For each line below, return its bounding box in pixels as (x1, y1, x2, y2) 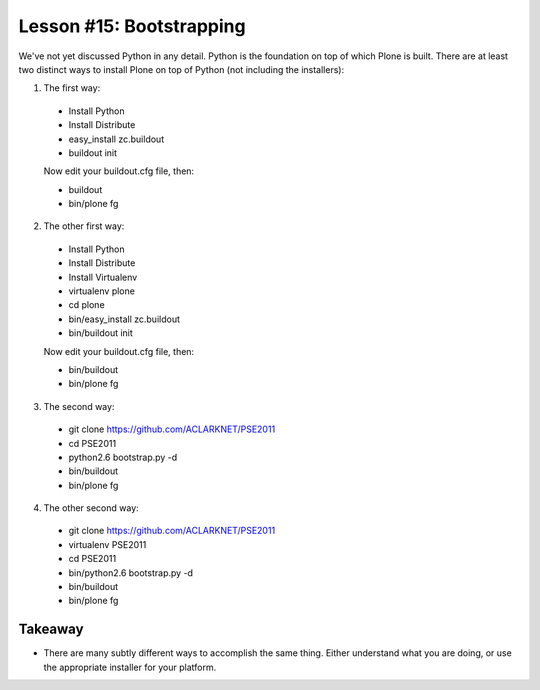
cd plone (68, 299, 105, 311)
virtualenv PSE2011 (68, 538, 147, 550)
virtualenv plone (68, 285, 135, 297)
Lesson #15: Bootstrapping (18, 15, 246, 37)
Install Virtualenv (68, 271, 138, 283)
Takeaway (18, 621, 84, 638)
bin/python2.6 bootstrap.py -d (68, 566, 194, 579)
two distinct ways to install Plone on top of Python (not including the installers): (18, 63, 345, 75)
